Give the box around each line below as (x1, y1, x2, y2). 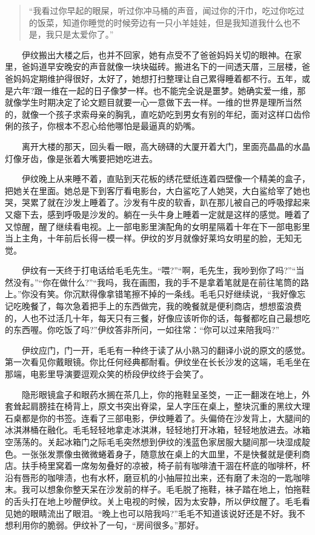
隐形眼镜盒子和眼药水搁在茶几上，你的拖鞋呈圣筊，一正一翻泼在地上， (21, 388, 302, 400)
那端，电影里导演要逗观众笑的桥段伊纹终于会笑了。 (5, 368, 208, 380)
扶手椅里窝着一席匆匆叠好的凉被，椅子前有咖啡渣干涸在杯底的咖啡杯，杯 (21, 459, 310, 472)
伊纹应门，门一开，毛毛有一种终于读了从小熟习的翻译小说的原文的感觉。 (21, 343, 310, 356)
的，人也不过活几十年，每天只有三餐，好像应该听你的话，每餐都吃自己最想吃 (5, 311, 310, 324)
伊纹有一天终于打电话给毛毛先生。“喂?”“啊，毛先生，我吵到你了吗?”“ (21, 264, 296, 277)
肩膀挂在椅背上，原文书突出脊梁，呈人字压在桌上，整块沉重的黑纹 (30, 400, 293, 412)
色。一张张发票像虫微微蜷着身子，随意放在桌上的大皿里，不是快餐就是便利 (5, 447, 302, 460)
